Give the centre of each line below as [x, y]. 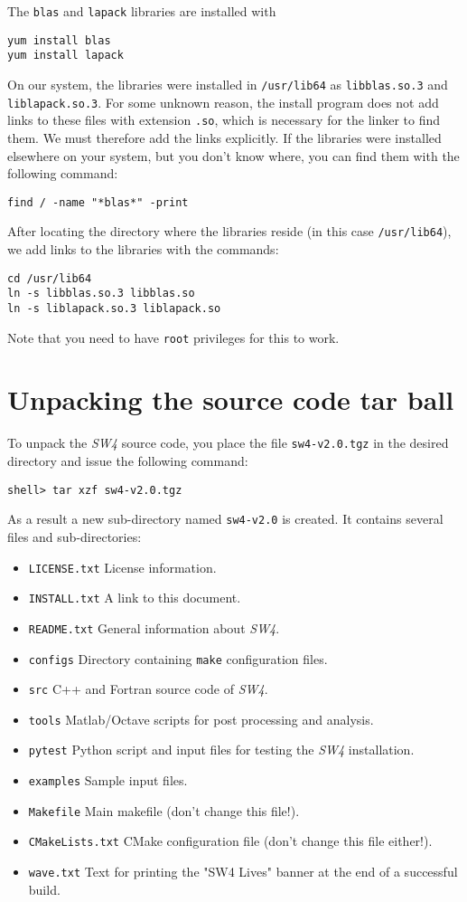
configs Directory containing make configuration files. [178, 658]
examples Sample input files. [108, 780]
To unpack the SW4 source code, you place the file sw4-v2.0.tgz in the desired [228, 443]
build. [44, 889]
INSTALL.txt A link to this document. [135, 598]
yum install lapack [65, 56]
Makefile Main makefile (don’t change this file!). [164, 810]
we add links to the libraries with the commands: [143, 249]
